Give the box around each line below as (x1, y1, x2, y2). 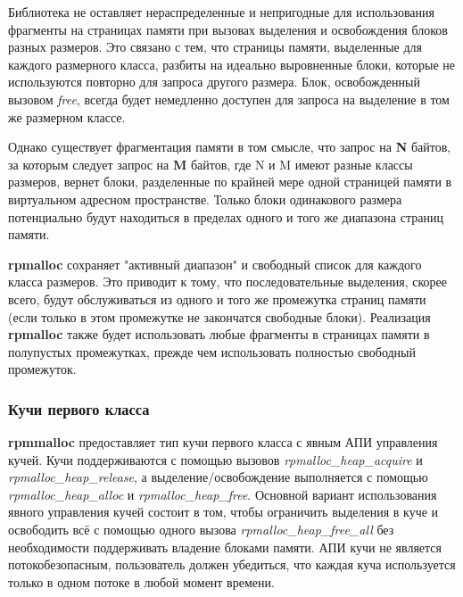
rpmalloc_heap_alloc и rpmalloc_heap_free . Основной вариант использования (8, 485, 437, 503)
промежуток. (8, 360, 77, 378)
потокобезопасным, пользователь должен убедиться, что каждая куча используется (8, 555, 456, 574)
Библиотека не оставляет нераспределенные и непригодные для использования (8, 3, 434, 21)
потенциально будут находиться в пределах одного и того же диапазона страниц (8, 207, 443, 226)
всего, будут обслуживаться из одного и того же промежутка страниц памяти (8, 289, 426, 308)
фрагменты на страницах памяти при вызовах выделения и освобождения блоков (8, 20, 448, 38)
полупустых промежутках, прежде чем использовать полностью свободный (8, 342, 416, 361)
